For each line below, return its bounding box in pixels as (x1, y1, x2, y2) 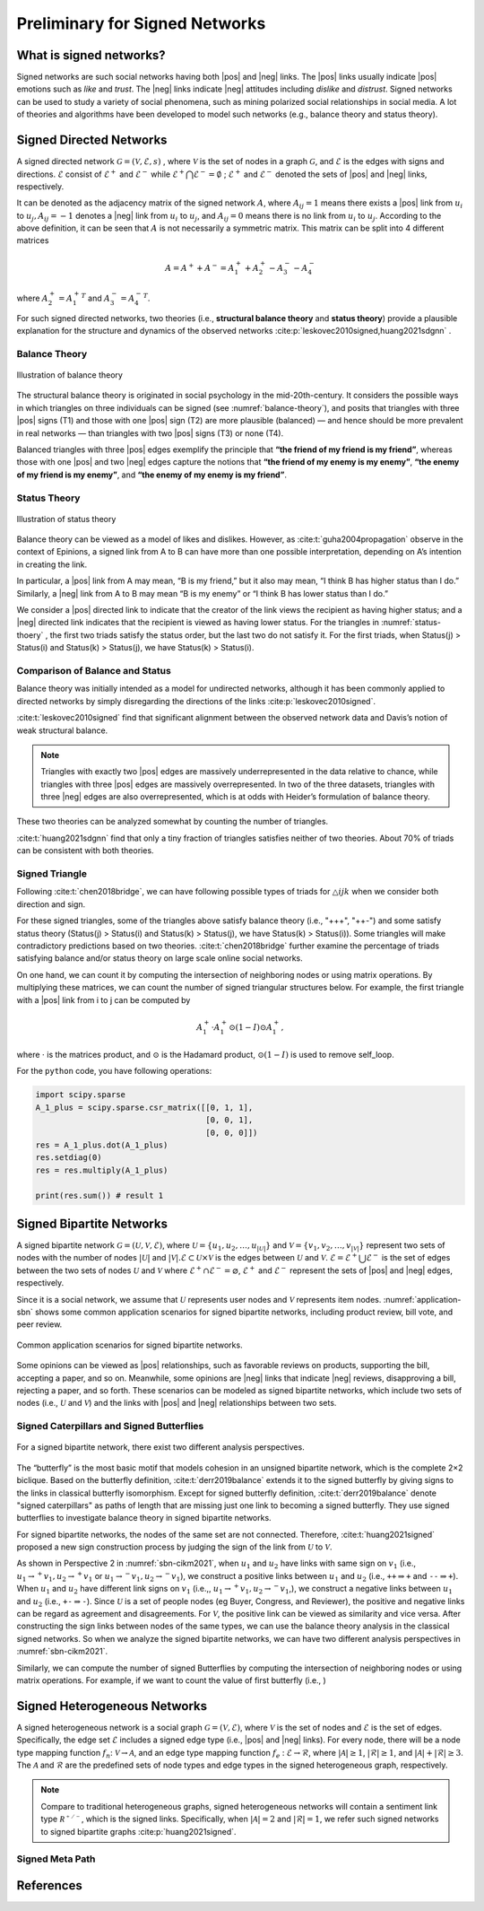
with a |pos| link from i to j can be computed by (16, 994, 191, 1005)
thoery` (16, 629, 44, 641)
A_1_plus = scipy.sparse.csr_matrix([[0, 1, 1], (35, 1102, 254, 1113)
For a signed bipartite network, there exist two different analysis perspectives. (16, 1442, 305, 1453)
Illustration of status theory (16, 513, 117, 524)
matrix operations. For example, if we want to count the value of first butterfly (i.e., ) (16, 1674, 326, 1686)
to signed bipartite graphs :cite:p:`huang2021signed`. (40, 1826, 237, 1837)
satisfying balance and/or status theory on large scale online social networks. (16, 953, 304, 964)
